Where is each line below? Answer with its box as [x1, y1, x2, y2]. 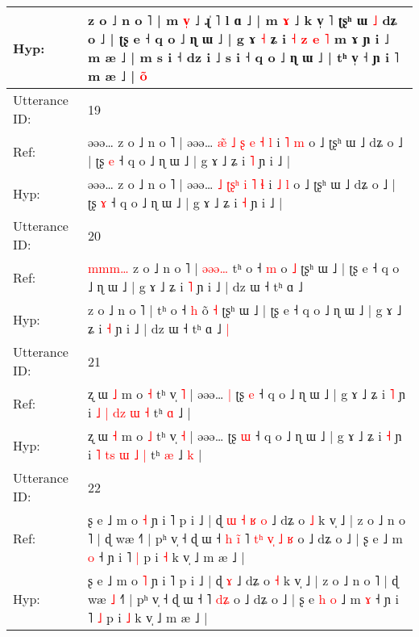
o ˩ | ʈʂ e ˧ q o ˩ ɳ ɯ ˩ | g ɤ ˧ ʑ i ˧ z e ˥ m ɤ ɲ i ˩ [88, 29, 389, 48]
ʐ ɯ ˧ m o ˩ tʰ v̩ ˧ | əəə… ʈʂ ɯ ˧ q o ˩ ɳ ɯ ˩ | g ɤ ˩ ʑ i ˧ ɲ [88, 426, 402, 445]
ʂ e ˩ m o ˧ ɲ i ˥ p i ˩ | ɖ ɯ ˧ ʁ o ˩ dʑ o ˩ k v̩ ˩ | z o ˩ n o [88, 510, 405, 529]
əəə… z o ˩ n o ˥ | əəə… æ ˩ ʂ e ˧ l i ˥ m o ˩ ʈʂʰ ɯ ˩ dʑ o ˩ [88, 132, 403, 151]
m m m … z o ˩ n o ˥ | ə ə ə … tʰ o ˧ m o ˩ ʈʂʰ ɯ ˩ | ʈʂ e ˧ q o [88, 258, 400, 277]
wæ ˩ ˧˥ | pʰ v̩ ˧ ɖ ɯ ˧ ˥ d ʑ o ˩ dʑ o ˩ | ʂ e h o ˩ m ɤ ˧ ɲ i [88, 589, 399, 608]
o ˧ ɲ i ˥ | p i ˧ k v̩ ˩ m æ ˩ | [88, 547, 245, 566]
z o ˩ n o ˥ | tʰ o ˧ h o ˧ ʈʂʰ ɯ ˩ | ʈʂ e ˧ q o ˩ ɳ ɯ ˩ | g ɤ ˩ [88, 300, 402, 319]
